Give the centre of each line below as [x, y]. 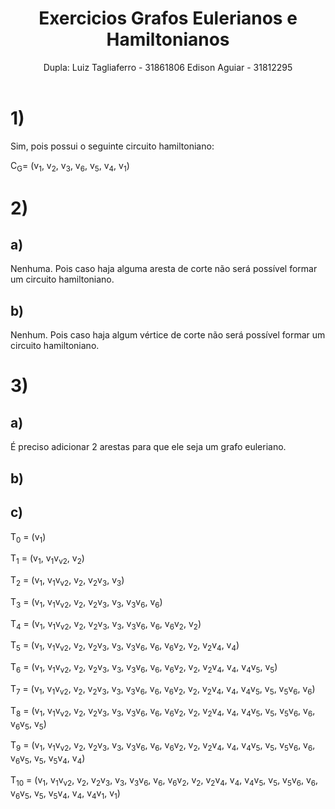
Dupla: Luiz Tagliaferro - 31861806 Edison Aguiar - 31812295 [168, 67]
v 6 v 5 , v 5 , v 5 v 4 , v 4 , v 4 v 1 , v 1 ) [65, 794]
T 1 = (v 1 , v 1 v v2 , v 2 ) [47, 559]
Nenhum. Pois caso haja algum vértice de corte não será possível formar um [168, 335]
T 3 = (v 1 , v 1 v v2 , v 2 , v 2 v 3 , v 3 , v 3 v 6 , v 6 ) [86, 602]
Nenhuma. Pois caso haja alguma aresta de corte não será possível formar [164, 269]
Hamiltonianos [168, 39]
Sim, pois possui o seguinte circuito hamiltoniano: [112, 146]
